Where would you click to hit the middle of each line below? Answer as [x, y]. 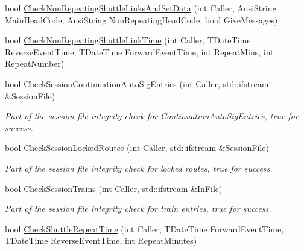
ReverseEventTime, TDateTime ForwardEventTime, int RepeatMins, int [139, 51]
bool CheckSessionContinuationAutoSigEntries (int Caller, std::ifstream [137, 83]
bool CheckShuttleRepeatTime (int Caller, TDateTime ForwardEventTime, [144, 228]
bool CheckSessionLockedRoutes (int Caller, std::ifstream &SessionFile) [137, 148]
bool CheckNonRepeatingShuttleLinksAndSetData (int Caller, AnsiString [141, 8]
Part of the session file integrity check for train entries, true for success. [138, 209]
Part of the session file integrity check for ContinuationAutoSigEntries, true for [152, 116]
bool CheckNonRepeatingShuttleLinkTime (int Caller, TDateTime [128, 40]
